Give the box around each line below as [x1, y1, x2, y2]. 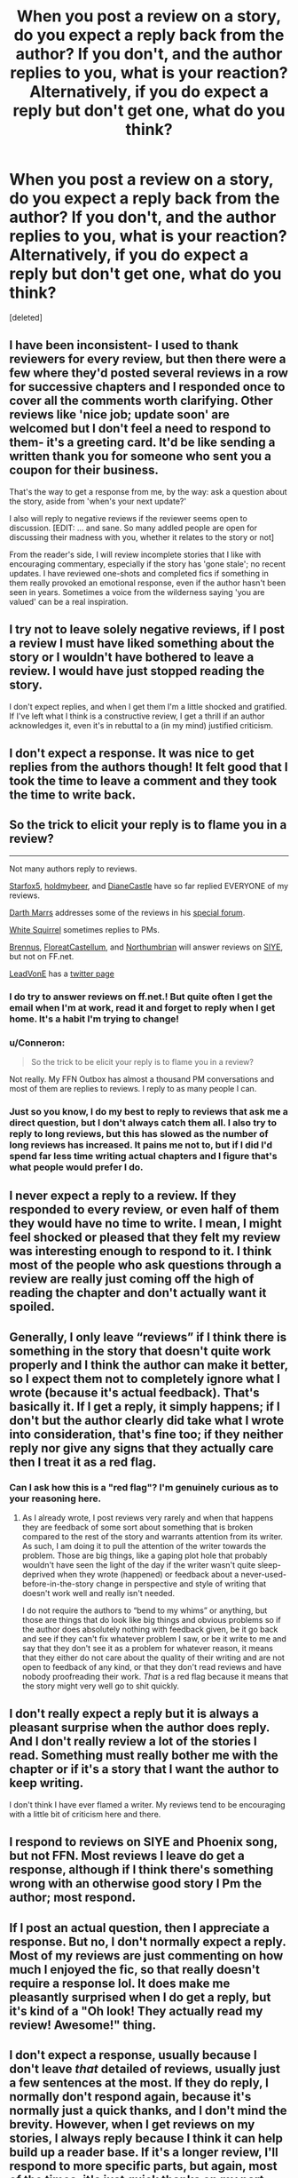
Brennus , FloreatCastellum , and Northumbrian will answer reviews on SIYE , [9, 942, 284, 952]
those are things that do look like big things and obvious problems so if [21, 1614, 281, 1625]
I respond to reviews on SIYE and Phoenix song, [9, 1834, 278, 1849]
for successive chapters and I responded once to [9, 379, 286, 394]
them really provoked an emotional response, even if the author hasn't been [9, 577, 286, 588]
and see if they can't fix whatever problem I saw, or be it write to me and [21, 1633, 286, 1644]
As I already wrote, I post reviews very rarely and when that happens [21, 1512, 274, 1522]
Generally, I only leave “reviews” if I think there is [9, 1330, 287, 1345]
